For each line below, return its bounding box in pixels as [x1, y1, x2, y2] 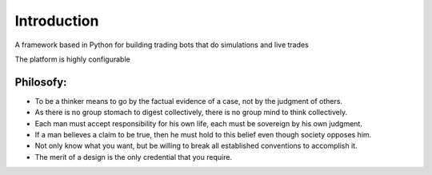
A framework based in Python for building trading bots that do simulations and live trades [14, 40, 310, 50]
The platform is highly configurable [14, 54, 131, 64]
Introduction [14, 12, 99, 30]
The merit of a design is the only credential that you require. [34, 152, 232, 161]
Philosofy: [14, 75, 67, 89]
